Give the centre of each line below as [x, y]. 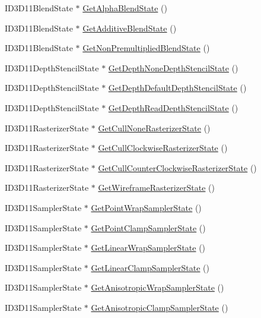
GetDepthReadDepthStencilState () [173, 107]
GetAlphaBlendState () [125, 8]
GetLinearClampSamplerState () [150, 267]
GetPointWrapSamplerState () [146, 207]
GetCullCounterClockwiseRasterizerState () [177, 167]
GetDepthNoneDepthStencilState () [173, 67]
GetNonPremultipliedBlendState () [146, 48]
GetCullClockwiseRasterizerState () [163, 148]
